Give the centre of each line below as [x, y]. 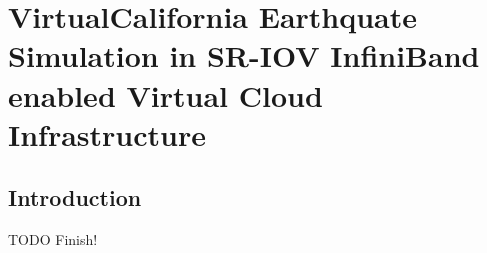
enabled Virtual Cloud [165, 94]
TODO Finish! [53, 239]
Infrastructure [107, 133]
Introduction [75, 197]
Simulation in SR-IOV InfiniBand [244, 55]
